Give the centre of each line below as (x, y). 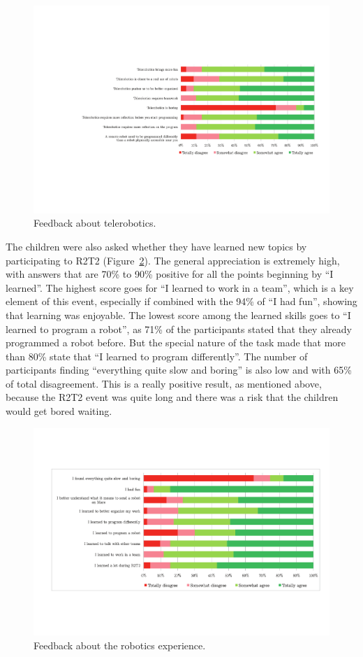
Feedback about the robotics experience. (120, 645)
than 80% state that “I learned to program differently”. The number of (157, 356)
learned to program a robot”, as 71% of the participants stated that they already (179, 328)
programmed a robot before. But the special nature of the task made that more (176, 342)
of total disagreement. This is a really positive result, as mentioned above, (164, 383)
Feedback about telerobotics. (95, 223)
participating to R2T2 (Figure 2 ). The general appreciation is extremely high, (173, 260)
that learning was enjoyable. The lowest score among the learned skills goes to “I (178, 315)
